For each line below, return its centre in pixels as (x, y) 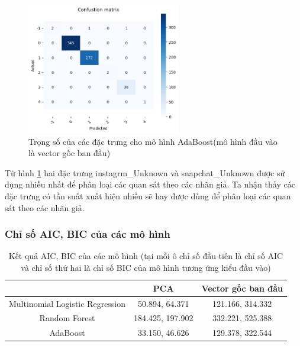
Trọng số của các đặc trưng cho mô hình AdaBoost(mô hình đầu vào (153, 141)
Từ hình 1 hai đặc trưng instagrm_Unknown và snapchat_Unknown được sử (145, 172)
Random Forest (67, 318)
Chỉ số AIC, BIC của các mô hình (88, 234)
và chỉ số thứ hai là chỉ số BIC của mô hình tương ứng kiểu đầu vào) (146, 268)
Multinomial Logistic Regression (67, 303)
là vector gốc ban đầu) (70, 153)
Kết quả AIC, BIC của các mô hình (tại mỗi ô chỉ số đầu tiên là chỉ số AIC (146, 256)
